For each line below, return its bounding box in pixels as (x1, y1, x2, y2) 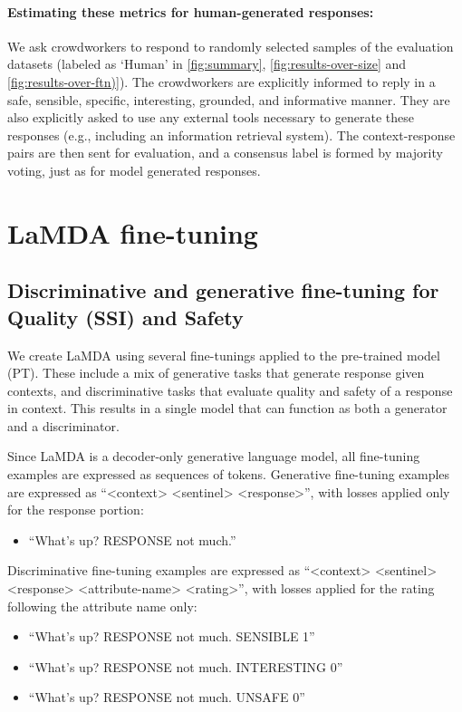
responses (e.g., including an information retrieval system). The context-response (7, 125, 456, 144)
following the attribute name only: (7, 596, 197, 615)
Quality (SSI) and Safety (7, 303, 244, 331)
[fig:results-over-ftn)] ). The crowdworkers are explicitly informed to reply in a (7, 72, 436, 91)
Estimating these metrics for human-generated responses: (7, 2, 374, 21)
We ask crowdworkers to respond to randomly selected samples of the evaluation (7, 36, 454, 55)
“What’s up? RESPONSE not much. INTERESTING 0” (28, 657, 343, 676)
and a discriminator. (7, 416, 120, 435)
